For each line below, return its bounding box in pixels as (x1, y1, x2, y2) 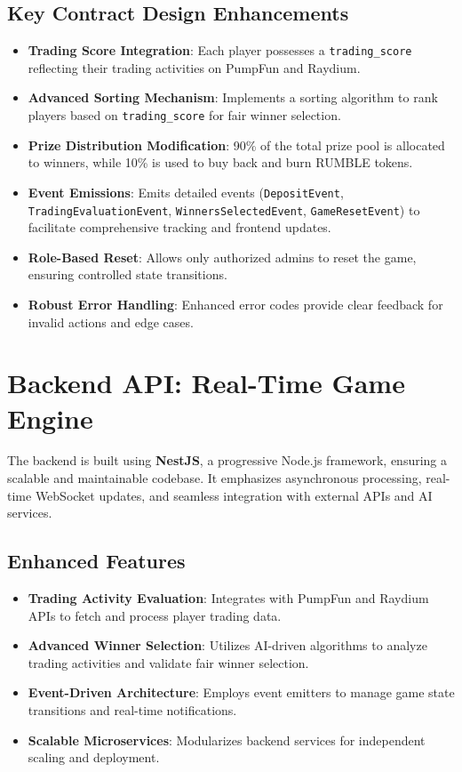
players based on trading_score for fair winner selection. (28, 106, 341, 125)
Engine (7, 399, 93, 436)
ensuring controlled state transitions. (28, 265, 227, 284)
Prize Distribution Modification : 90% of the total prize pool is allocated (28, 135, 445, 154)
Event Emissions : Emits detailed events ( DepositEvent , (28, 182, 344, 201)
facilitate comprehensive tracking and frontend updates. (28, 218, 331, 237)
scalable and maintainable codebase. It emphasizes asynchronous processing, (7, 469, 422, 487)
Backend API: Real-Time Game (7, 365, 405, 401)
